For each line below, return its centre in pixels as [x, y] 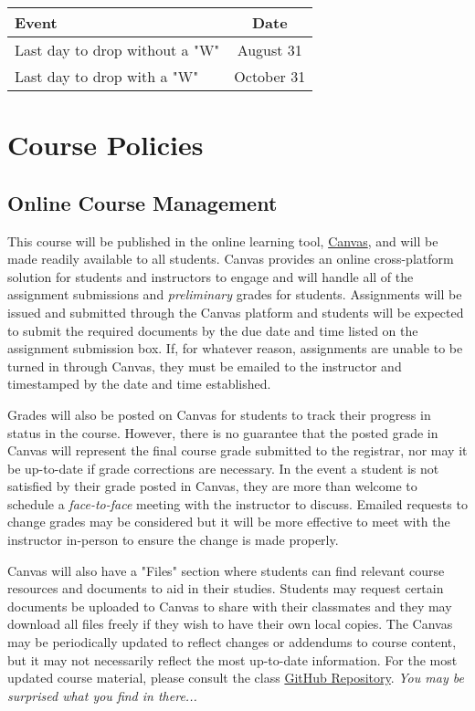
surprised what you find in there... [102, 695]
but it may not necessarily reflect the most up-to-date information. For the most [232, 659]
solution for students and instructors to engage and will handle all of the [211, 276]
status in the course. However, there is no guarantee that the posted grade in [223, 432]
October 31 [270, 76]
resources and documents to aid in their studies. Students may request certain [226, 588]
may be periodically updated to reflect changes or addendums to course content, [232, 642]
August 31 [269, 50]
